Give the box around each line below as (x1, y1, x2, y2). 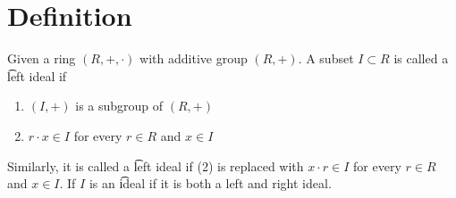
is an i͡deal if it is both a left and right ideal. (89, 174, 332, 193)
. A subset (298, 49, 354, 68)
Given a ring (7, 49, 76, 68)
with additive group (139, 49, 248, 68)
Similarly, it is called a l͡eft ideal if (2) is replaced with (7, 156, 304, 175)
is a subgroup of (75, 96, 164, 115)
